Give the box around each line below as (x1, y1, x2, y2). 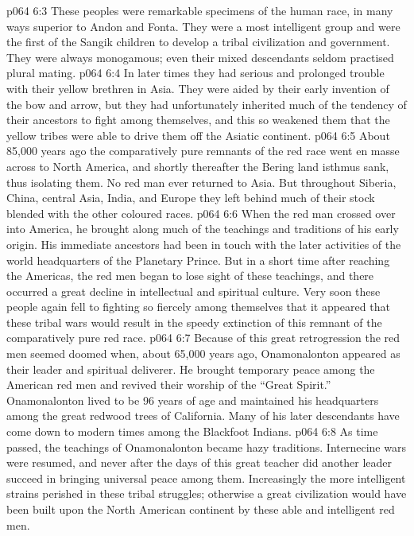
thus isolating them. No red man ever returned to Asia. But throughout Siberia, (6, 173, 397, 190)
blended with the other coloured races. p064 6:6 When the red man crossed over (6, 204, 396, 221)
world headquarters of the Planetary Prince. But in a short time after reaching (6, 251, 390, 268)
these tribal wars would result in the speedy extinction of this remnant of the (6, 313, 382, 330)
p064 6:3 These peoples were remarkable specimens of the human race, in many (6, 2, 393, 18)
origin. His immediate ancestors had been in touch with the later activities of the (6, 235, 401, 252)
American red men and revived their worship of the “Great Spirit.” (6, 376, 331, 393)
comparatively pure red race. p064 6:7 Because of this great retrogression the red (6, 329, 400, 346)
